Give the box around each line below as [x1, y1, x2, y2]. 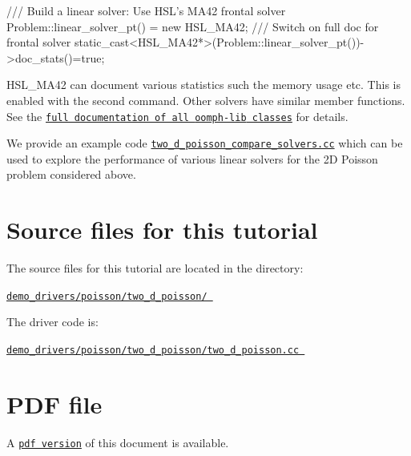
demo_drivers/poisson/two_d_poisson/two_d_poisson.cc [6, 345, 300, 357]
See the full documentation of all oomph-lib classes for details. [6, 107, 349, 124]
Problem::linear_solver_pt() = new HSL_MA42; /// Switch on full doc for [6, 18, 379, 34]
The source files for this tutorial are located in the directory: [6, 260, 304, 276]
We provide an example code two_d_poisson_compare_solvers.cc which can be [6, 135, 403, 151]
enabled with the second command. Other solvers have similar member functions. [6, 91, 405, 108]
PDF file [6, 387, 103, 420]
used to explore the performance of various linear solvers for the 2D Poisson [6, 150, 378, 167]
